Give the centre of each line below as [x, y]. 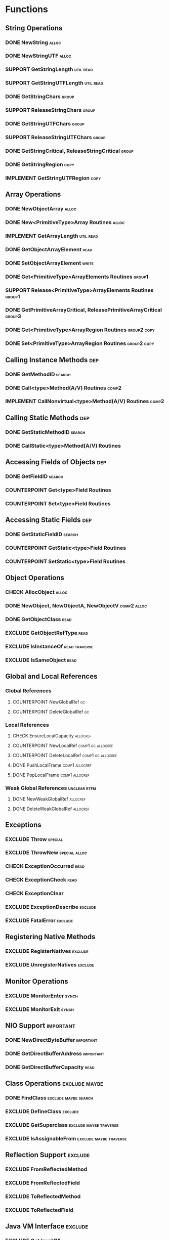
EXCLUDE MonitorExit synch [40, 1009]
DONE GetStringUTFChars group [45, 124]
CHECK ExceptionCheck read [41, 880]
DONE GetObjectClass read [38, 619]
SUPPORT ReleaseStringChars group [50, 110]
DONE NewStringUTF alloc [38, 56]
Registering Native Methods [50, 937]
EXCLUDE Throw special [34, 839]
